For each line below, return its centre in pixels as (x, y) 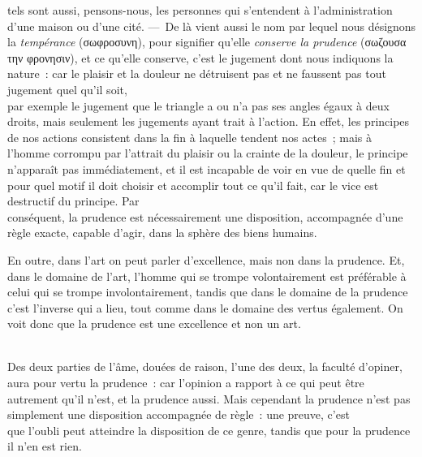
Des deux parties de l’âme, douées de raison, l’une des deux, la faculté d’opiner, (205, 366)
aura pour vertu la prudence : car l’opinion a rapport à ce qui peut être (186, 383)
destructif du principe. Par (73, 201)
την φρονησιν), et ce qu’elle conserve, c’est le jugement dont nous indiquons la (200, 57)
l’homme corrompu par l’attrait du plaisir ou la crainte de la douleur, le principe (208, 153)
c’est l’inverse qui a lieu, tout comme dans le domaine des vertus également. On (205, 307)
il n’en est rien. (45, 446)
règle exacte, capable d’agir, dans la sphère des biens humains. (162, 233)
